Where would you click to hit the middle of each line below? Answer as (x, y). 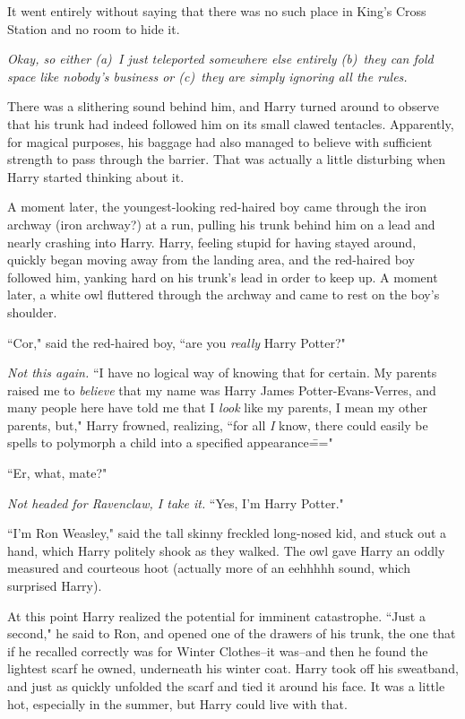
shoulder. (32, 312)
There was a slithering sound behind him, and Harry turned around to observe (224, 106)
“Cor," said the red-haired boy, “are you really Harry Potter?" (177, 342)
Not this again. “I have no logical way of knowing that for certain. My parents (222, 372)
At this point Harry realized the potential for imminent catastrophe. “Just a (216, 615)
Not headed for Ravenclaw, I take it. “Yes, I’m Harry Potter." (176, 502)
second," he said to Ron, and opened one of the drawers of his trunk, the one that (232, 633)
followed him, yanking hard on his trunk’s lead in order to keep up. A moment (223, 277)
